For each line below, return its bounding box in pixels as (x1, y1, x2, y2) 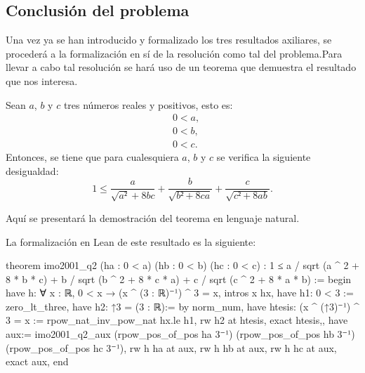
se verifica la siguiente (216, 150, 311, 164)
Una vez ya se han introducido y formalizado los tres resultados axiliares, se (6, 32, 332, 47)
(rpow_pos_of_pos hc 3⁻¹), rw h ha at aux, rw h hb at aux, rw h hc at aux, (6, 340, 337, 355)
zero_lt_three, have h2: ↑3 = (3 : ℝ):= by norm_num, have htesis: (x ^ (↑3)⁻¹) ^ (6, 299, 359, 313)
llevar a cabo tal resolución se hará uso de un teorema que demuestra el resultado (6, 60, 357, 74)
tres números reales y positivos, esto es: (63, 97, 233, 112)
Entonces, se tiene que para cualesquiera (6, 150, 179, 164)
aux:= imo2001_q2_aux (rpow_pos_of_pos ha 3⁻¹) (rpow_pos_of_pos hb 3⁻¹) (6, 327, 355, 341)
